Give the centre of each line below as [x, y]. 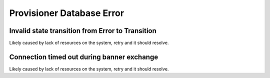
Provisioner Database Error [67, 13]
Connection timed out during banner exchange [84, 57]
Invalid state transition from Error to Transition [83, 31]
